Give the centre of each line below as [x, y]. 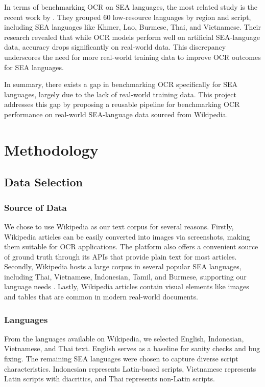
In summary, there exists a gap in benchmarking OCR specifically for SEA [121, 84]
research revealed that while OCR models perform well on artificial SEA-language [132, 37]
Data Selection [43, 182]
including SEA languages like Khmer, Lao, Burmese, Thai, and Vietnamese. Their [132, 27]
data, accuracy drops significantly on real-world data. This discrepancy [115, 47]
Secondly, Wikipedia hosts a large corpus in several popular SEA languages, [123, 266]
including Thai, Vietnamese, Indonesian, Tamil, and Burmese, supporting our [125, 276]
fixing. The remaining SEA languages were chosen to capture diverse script [121, 359]
